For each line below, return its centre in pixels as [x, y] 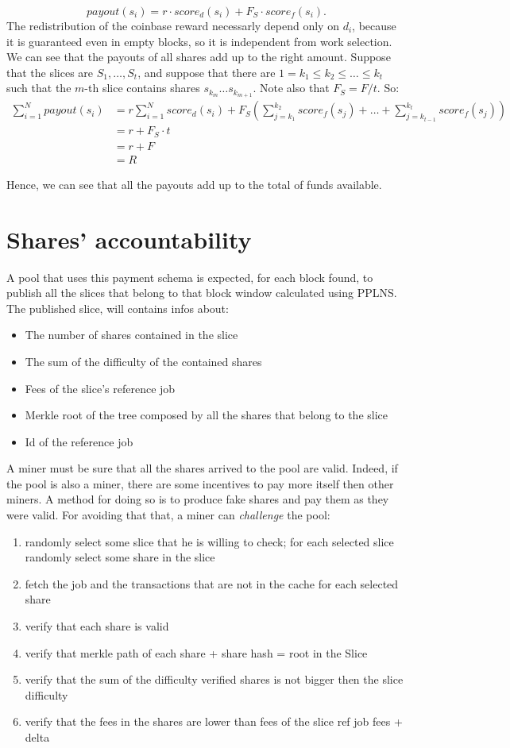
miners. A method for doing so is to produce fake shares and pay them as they [198, 499]
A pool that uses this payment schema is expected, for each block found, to [190, 277]
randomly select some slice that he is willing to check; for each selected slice [209, 541]
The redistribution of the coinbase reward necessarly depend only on [173, 25]
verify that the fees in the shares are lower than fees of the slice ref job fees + [214, 721]
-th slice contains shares [142, 88]
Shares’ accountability [129, 239]
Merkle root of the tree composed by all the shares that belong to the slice [206, 415]
